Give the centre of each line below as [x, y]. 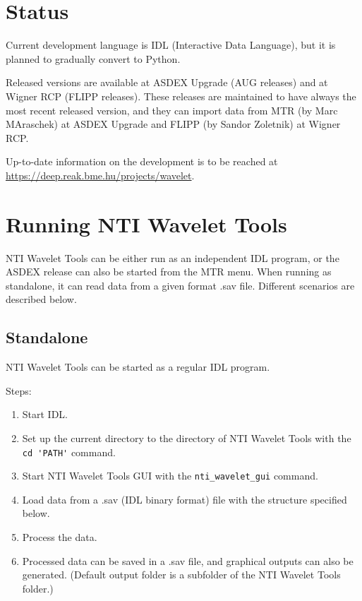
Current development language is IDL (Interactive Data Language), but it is [171, 45]
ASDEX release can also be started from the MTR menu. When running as [169, 272]
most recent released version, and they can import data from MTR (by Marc [172, 110]
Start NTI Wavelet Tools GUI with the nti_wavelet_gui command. [170, 476]
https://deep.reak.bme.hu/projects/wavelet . [100, 175]
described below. [41, 299]
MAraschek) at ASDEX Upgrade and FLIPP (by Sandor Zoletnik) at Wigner [173, 124]
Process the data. [60, 537]
